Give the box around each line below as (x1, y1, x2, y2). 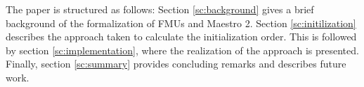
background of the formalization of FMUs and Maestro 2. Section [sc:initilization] (6, 15, 356, 30)
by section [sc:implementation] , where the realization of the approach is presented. (6, 42, 359, 57)
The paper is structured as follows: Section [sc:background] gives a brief (6, 2, 314, 16)
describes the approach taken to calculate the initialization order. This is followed (6, 29, 357, 44)
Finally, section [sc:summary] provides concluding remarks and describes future (6, 56, 346, 71)
